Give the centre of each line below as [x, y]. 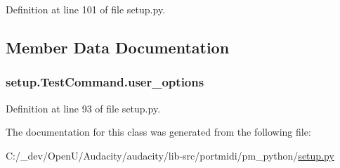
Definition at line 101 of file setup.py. [86, 9]
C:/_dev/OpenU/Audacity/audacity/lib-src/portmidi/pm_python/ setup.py [170, 155]
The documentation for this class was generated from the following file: [158, 132]
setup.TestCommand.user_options [105, 82]
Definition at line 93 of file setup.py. [83, 108]
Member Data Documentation [118, 47]
